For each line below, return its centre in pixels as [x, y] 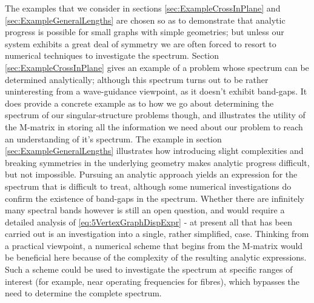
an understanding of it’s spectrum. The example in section [113, 138]
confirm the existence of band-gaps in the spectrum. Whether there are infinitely [155, 198]
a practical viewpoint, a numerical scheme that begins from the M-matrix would [154, 245]
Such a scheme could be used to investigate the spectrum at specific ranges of [149, 269]
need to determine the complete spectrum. [83, 293]
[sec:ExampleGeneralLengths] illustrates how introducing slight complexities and [154, 151]
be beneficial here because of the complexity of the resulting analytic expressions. [156, 257]
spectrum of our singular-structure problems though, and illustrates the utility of [155, 115]
